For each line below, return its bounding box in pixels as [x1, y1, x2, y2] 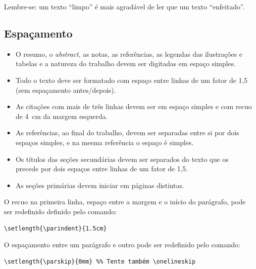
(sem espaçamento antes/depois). [15, 84, 116, 95]
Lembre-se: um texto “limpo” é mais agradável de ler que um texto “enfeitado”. [4, 1, 245, 11]
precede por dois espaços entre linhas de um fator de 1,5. [15, 163, 188, 174]
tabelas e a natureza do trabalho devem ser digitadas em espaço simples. [15, 58, 236, 69]
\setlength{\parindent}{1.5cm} [4, 225, 107, 232]
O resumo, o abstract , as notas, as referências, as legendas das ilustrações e [15, 48, 243, 59]
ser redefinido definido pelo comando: [4, 206, 117, 216]
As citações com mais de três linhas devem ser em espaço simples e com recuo [15, 101, 252, 112]
